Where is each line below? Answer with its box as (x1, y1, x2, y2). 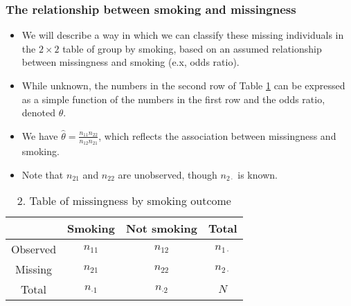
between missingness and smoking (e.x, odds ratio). (21, 55, 240, 69)
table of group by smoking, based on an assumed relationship (62, 41, 322, 55)
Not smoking (126, 220, 197, 237)
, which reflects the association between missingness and (98, 128, 336, 143)
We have (21, 128, 58, 143)
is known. (237, 167, 278, 181)
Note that (21, 167, 64, 181)
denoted (21, 105, 56, 120)
